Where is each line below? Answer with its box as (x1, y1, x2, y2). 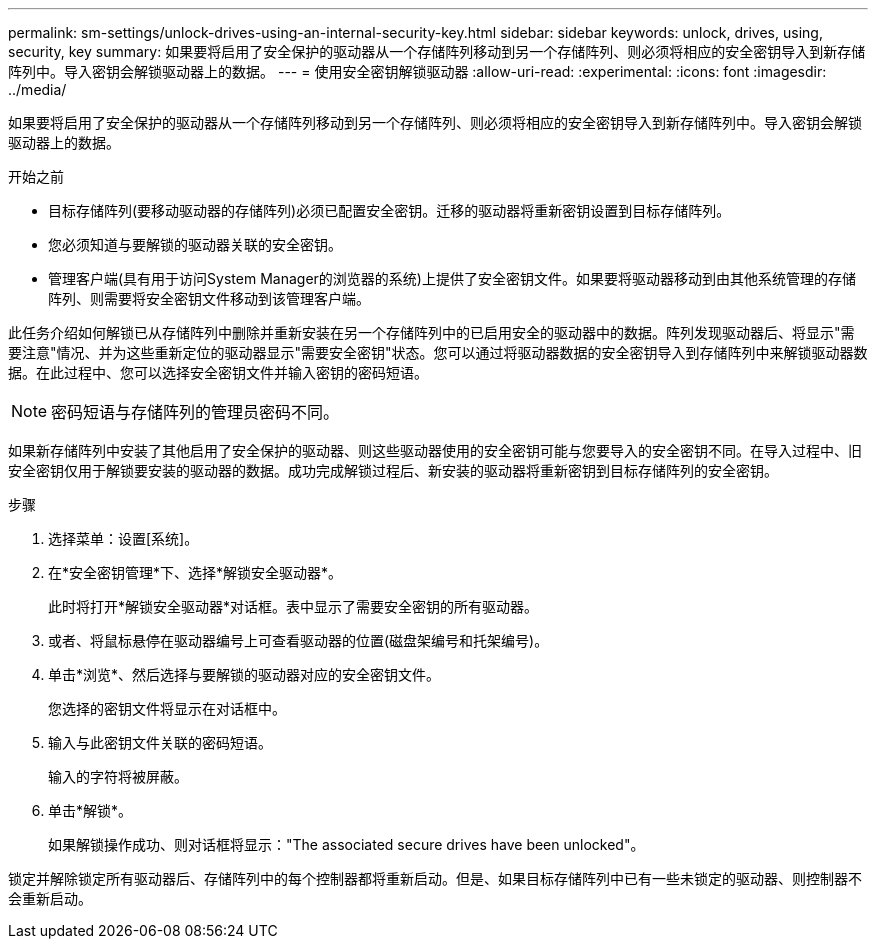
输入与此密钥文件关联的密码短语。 (48, 734, 272, 751)
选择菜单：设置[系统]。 (48, 530, 199, 547)
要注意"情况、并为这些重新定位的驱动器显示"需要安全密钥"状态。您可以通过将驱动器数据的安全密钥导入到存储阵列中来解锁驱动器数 (8, 344, 868, 361)
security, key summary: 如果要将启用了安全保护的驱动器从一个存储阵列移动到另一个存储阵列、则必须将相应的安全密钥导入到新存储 (8, 43, 866, 60)
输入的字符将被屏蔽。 (48, 768, 188, 785)
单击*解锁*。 (48, 802, 133, 819)
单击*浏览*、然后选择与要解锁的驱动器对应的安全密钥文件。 (48, 666, 441, 683)
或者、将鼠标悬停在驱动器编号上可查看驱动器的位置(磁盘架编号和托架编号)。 (48, 632, 549, 649)
